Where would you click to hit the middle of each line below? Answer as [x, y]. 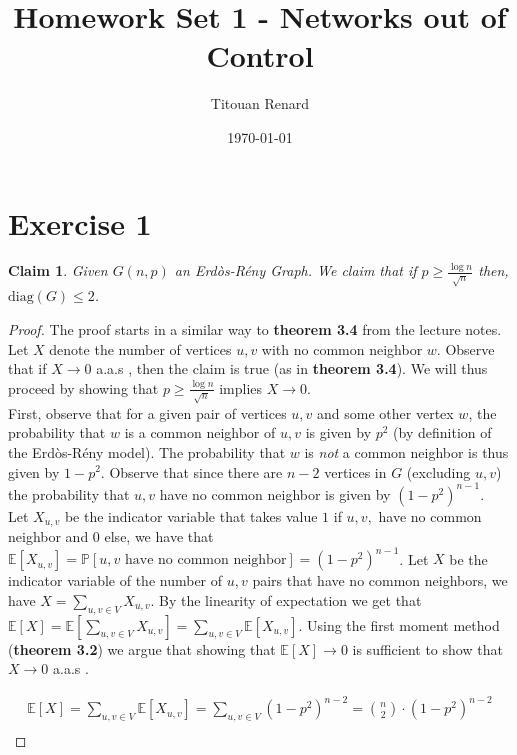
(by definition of [442, 432]
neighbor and [48, 536]
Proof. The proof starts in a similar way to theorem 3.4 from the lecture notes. [255, 328]
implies [241, 387]
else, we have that [159, 536]
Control [260, 55]
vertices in [355, 471]
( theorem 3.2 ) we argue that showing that [142, 648]
